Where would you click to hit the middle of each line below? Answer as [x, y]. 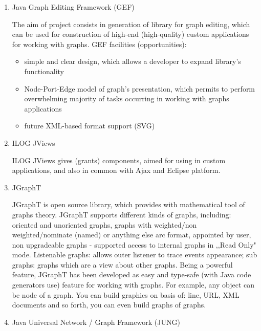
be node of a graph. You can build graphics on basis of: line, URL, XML [126, 294]
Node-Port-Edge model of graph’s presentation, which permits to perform [140, 88]
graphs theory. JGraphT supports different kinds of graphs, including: [122, 214]
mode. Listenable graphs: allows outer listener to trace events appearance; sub [135, 255]
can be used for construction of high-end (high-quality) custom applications [130, 34]
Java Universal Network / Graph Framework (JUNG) [96, 322]
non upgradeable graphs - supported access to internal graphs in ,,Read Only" [134, 244]
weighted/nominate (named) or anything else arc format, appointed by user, [132, 235]
